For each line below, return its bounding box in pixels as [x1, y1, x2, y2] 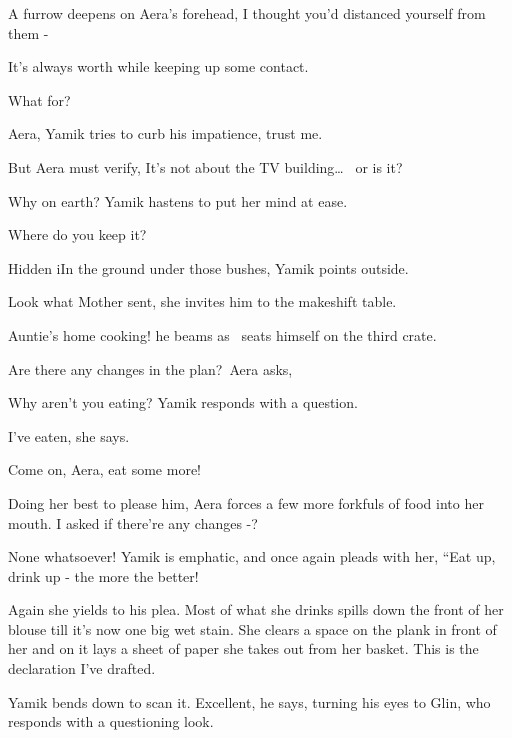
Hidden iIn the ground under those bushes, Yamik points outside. [8, 257, 409, 278]
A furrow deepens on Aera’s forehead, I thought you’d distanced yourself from [8, 3, 486, 23]
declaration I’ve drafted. [8, 658, 156, 679]
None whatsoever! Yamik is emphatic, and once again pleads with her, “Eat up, [8, 546, 496, 567]
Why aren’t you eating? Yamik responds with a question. [8, 392, 358, 413]
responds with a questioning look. [8, 711, 214, 732]
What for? [8, 89, 71, 110]
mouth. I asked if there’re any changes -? [8, 512, 258, 533]
